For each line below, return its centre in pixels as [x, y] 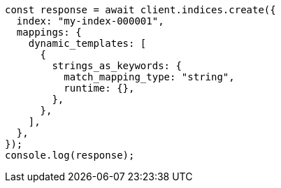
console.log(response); [70, 155]
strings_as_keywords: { [117, 66]
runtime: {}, [99, 88]
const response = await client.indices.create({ [140, 10]
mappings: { [49, 32]
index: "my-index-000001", [90, 21]
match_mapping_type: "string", [149, 77]
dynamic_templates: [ [87, 43]
